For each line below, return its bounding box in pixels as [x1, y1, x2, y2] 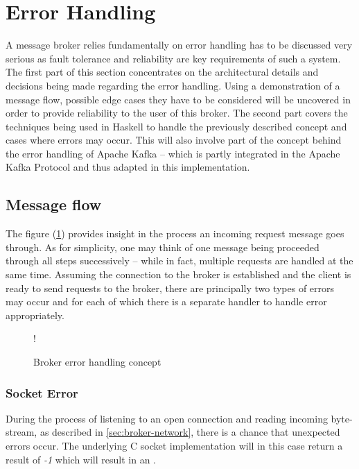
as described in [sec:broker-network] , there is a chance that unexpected [40, 425, 340, 439]
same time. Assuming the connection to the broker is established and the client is [6, 267, 351, 282]
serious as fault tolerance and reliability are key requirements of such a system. [6, 51, 341, 65]
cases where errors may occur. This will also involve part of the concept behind [6, 133, 342, 147]
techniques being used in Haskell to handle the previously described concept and [6, 119, 347, 133]
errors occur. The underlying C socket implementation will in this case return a [6, 438, 343, 453]
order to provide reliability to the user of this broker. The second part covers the [6, 105, 348, 120]
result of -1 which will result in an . [6, 452, 156, 466]
